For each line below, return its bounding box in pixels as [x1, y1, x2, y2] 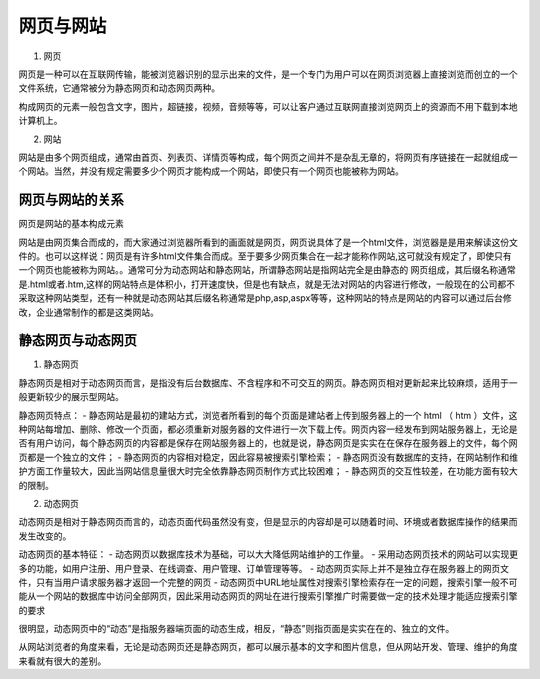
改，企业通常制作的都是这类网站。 [18, 306, 159, 318]
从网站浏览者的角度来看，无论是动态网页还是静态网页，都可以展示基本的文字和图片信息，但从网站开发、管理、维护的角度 [18, 641, 518, 653]
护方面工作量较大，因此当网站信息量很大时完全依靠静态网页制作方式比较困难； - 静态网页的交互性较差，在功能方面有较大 [18, 465, 519, 477]
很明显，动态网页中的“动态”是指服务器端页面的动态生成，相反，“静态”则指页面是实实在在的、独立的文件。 [18, 623, 455, 635]
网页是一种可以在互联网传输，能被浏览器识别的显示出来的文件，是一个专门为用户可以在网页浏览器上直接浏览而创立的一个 [18, 68, 518, 80]
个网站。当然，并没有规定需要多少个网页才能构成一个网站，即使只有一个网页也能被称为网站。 [18, 165, 404, 177]
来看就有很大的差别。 [18, 655, 107, 667]
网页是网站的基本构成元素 [18, 218, 124, 230]
